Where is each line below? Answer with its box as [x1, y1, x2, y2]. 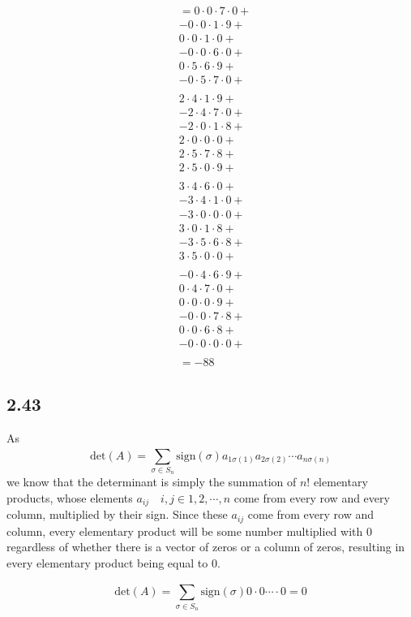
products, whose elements [6, 489, 133, 506]
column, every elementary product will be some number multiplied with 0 [6, 522, 372, 539]
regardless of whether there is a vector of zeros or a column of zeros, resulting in [6, 538, 405, 555]
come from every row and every [233, 489, 390, 506]
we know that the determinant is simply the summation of [6, 473, 297, 490]
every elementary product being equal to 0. [6, 554, 220, 571]
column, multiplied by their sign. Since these [6, 506, 228, 523]
